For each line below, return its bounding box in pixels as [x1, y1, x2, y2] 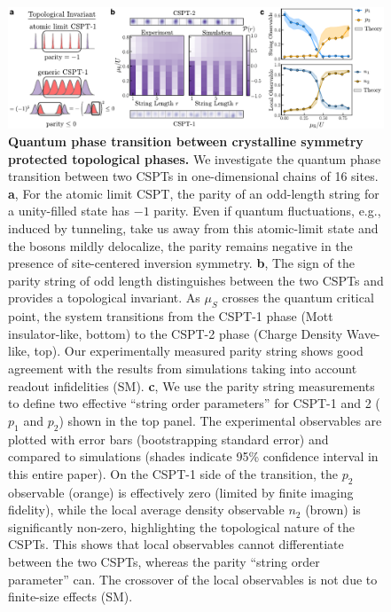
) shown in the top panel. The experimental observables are [59, 411, 382, 429]
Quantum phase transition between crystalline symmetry [8, 132, 364, 151]
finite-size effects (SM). [8, 587, 133, 606]
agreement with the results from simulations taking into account [8, 358, 357, 377]
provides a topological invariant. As [8, 288, 200, 307]
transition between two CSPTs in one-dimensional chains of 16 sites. [8, 167, 379, 185]
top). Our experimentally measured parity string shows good [34, 341, 364, 360]
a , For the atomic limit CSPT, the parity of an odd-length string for [8, 184, 379, 202]
